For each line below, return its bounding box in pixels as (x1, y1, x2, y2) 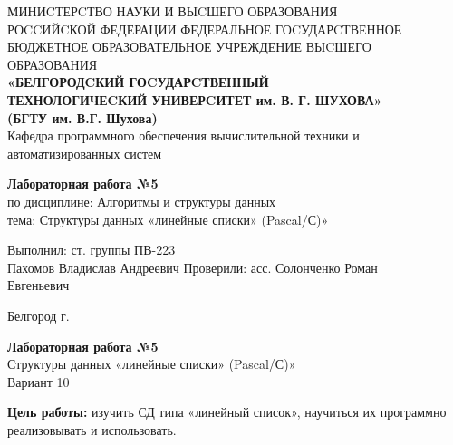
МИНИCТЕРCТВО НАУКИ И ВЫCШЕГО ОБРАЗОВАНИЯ (7, 2, 338, 20)
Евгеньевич (7, 276, 70, 295)
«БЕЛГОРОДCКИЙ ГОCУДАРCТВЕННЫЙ (7, 73, 269, 92)
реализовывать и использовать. (7, 420, 177, 439)
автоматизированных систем (7, 143, 162, 162)
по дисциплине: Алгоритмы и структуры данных (7, 191, 276, 210)
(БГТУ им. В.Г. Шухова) (7, 108, 158, 127)
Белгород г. (7, 305, 70, 324)
